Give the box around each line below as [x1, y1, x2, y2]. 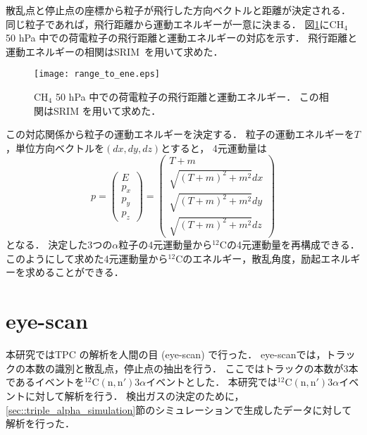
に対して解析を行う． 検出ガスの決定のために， [25, 388, 244, 403]
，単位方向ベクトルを [6, 140, 104, 155]
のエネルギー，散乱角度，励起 [182, 251, 321, 265]
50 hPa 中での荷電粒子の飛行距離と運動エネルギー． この [55, 89, 319, 104]
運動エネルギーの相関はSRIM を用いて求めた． [6, 44, 223, 58]
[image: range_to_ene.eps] [34, 69, 160, 80]
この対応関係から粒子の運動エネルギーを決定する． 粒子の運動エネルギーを [6, 127, 354, 141]
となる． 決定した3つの [6, 237, 113, 252]
